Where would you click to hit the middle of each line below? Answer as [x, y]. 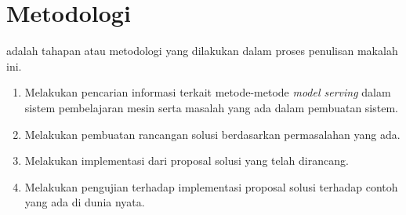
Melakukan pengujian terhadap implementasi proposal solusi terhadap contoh [211, 186]
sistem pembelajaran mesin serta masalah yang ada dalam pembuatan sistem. [211, 107]
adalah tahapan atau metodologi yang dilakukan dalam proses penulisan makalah [202, 51]
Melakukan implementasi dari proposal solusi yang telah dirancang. [187, 160]
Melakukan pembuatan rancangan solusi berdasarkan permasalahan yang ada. [212, 134]
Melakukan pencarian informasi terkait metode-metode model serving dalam [208, 92]
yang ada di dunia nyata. [85, 202]
